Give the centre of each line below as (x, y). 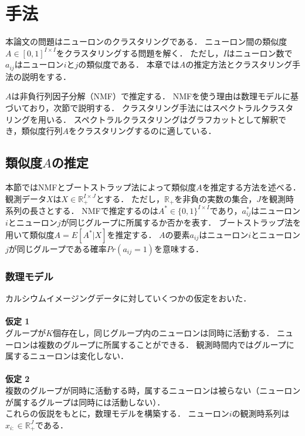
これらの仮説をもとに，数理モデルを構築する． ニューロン (117, 413)
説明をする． (46, 76)
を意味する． (179, 249)
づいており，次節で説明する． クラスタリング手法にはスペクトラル (133, 107)
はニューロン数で (260, 53)
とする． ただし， (130, 198)
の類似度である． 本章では (129, 64)
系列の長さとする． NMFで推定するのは (82, 210)
